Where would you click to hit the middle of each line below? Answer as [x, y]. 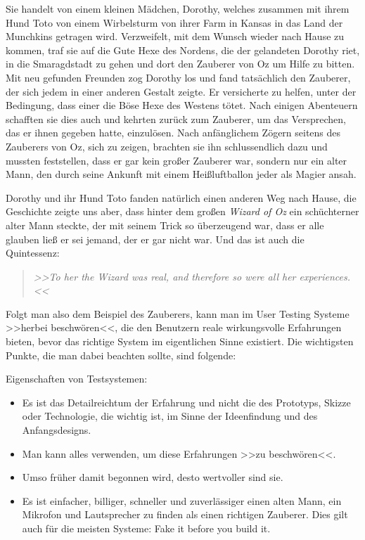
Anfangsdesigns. [57, 430]
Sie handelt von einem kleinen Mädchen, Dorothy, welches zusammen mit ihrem [178, 8]
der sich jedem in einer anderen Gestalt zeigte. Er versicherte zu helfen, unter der [181, 91]
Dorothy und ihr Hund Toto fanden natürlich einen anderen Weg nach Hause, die [181, 197]
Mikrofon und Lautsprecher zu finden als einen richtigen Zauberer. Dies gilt [185, 514]
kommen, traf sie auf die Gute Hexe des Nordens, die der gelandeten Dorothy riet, [183, 50]
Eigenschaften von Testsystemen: [77, 379]
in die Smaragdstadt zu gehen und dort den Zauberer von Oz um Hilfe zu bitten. [180, 64]
